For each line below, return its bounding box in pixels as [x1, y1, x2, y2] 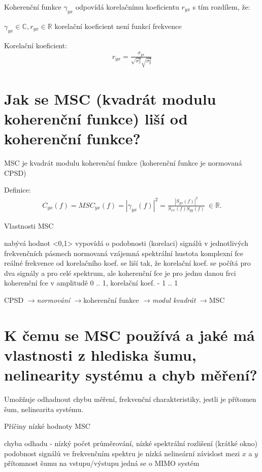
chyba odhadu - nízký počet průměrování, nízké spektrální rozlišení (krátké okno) [4, 437, 257, 448]
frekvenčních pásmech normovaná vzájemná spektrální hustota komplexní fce [4, 247, 243, 258]
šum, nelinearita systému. [4, 403, 83, 414]
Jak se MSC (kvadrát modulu [4, 88, 216, 109]
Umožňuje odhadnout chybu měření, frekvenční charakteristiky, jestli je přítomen [4, 394, 256, 404]
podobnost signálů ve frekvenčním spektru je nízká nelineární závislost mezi [4, 448, 240, 458]
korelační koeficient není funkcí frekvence [54, 20, 182, 31]
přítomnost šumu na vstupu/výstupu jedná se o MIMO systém [4, 458, 200, 468]
